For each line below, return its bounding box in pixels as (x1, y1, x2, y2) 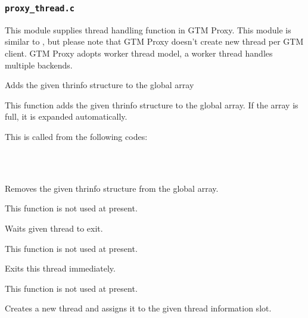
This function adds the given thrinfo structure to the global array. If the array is (5, 98, 298, 111)
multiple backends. (5, 58, 73, 71)
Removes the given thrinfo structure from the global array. (5, 182, 219, 194)
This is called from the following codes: (5, 130, 148, 142)
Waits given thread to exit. (5, 222, 103, 234)
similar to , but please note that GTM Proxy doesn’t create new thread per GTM (5, 35, 304, 48)
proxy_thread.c (5, 3, 75, 13)
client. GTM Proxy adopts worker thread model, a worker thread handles (5, 46, 273, 59)
